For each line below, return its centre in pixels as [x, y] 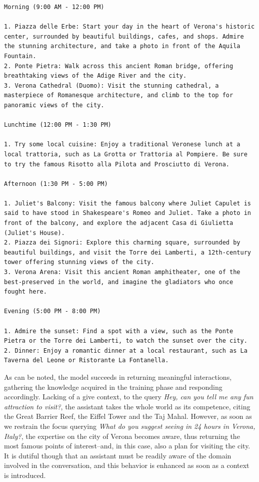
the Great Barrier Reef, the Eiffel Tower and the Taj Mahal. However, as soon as [128, 416]
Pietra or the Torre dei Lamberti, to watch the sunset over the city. [126, 341]
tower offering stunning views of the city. [79, 262]
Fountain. [20, 56]
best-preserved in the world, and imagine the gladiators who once [119, 282]
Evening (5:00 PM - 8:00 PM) [52, 311]
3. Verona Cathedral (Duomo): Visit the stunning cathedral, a [111, 85]
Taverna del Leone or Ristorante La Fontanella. [86, 360]
